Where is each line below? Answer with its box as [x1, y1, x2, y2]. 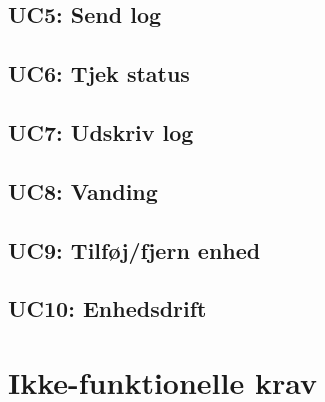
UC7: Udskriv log [8, 116, 194, 147]
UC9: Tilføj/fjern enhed [8, 234, 261, 265]
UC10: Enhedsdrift [8, 293, 207, 324]
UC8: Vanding [8, 175, 158, 206]
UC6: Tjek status [8, 58, 190, 89]
